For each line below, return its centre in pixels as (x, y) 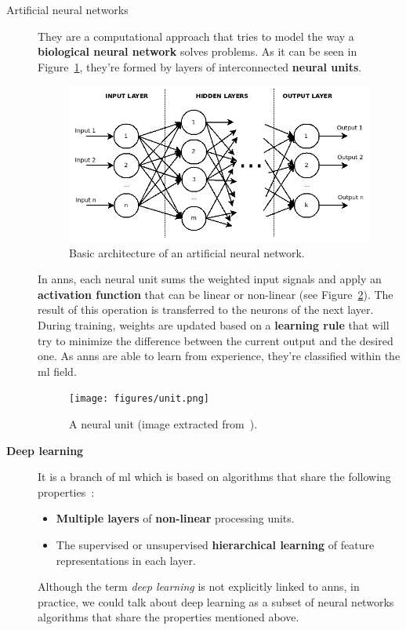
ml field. (57, 371)
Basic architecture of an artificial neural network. (187, 252)
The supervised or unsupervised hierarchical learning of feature (215, 545)
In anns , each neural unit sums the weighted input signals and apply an (210, 279)
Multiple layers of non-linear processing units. (175, 518)
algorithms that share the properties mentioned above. (169, 617)
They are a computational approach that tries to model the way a (196, 36)
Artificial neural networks (67, 9)
